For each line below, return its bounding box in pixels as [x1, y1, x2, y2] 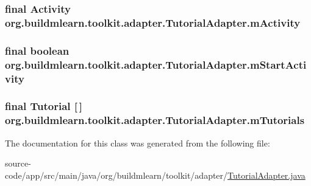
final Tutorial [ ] [5, 98, 83, 114]
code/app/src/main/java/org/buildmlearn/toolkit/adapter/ [5, 168, 228, 181]
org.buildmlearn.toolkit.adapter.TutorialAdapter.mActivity [5, 15, 301, 30]
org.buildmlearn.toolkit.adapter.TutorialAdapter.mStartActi [5, 57, 307, 72]
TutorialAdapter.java [227, 168, 306, 181]
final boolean [5, 43, 70, 58]
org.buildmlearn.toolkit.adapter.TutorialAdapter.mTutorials [5, 112, 305, 128]
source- [5, 157, 31, 170]
